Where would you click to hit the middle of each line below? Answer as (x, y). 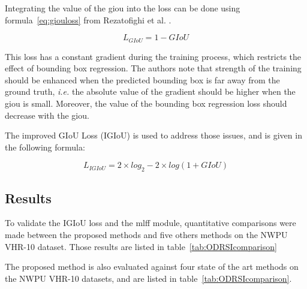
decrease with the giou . (47, 115)
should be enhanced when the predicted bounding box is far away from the (142, 79)
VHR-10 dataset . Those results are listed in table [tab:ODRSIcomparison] (141, 246)
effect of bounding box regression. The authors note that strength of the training (153, 68)
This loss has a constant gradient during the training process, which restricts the (153, 56)
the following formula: (45, 147)
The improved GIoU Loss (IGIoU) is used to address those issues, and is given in (153, 135)
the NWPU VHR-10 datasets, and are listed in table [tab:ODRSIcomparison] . (148, 278)
